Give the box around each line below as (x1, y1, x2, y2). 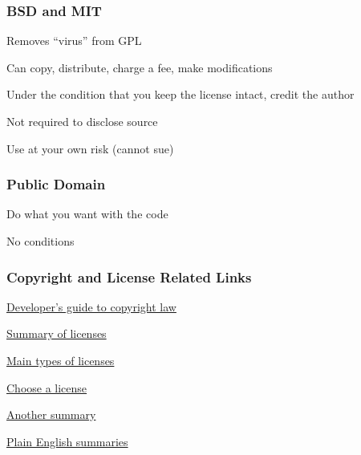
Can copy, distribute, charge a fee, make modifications (6, 59, 273, 75)
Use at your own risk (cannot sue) (6, 140, 174, 156)
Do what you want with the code (6, 205, 168, 222)
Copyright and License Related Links (6, 266, 252, 286)
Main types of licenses (6, 352, 115, 368)
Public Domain (6, 174, 106, 194)
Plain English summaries (6, 433, 128, 449)
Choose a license (6, 379, 87, 396)
